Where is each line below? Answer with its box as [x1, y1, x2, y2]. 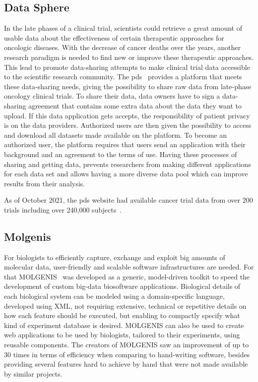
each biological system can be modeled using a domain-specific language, [4, 291, 225, 301]
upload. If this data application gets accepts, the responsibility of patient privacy [4, 110, 250, 120]
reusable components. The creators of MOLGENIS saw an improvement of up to [4, 339, 249, 350]
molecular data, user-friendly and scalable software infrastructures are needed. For [4, 262, 254, 272]
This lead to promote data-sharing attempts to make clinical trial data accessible [4, 61, 250, 72]
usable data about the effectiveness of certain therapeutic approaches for [4, 32, 224, 43]
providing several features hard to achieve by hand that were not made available [4, 359, 248, 369]
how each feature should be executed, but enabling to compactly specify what [4, 310, 240, 321]
